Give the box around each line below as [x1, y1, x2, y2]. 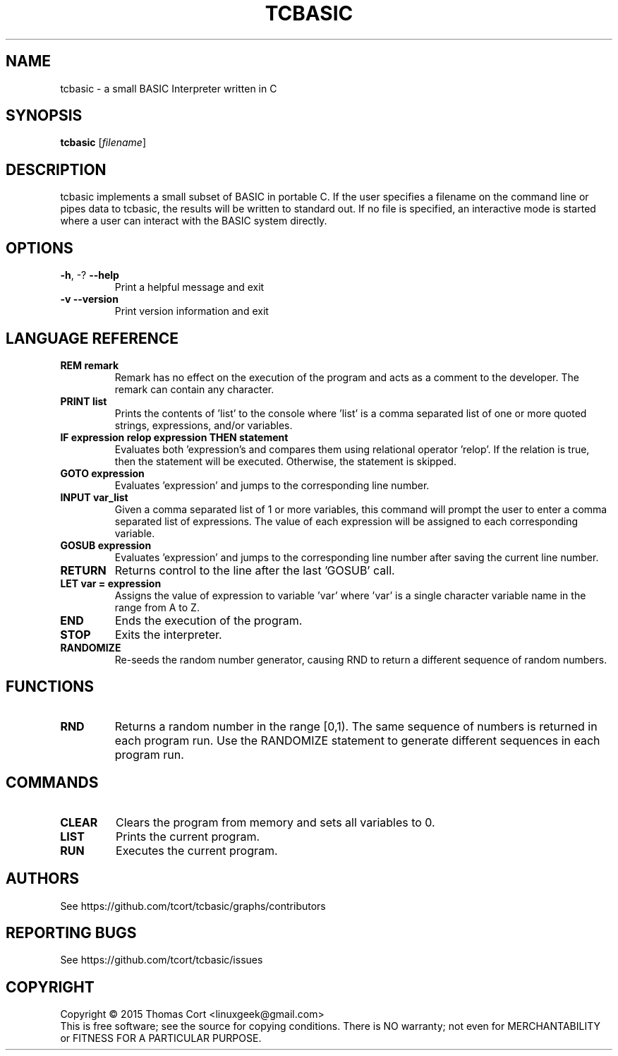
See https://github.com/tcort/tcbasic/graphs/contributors [60, 899, 326, 912]
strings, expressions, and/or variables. [114, 419, 293, 431]
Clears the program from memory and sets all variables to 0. [116, 815, 435, 829]
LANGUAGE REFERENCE [6, 329, 179, 347]
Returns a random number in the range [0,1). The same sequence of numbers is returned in [114, 719, 598, 733]
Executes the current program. [116, 843, 278, 858]
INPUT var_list [60, 491, 128, 503]
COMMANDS [6, 774, 99, 792]
